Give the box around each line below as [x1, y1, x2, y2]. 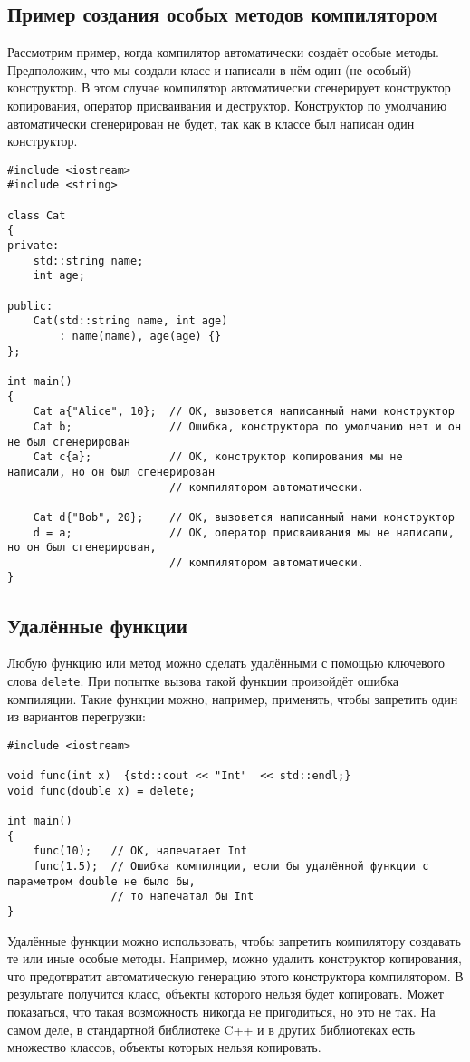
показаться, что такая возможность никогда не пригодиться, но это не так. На [7, 1002, 436, 1021]
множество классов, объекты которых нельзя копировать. [7, 1038, 321, 1057]
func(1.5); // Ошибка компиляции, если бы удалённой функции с [33, 860, 429, 874]
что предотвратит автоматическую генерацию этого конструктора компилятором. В [7, 966, 464, 985]
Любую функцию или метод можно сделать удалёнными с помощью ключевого [7, 653, 446, 672]
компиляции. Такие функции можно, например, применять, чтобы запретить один [7, 689, 458, 708]
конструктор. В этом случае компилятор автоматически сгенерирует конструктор [7, 78, 451, 97]
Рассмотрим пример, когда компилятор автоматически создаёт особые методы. [7, 43, 439, 62]
